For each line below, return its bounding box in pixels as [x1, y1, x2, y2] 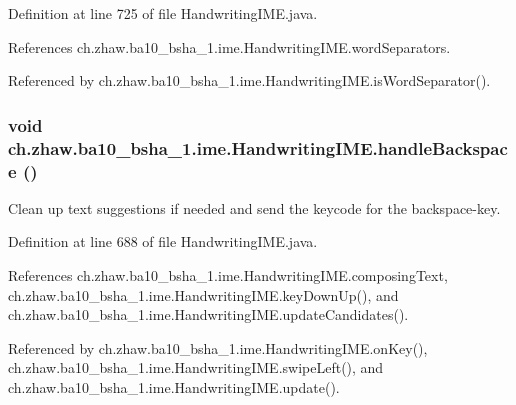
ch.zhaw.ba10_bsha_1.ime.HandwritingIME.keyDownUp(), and [8, 284, 399, 305]
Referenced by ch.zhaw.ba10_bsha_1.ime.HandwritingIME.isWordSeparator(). [8, 70, 491, 91]
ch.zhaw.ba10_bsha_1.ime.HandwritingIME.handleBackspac [8, 135, 508, 160]
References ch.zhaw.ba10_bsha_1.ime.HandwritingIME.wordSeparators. [8, 36, 451, 57]
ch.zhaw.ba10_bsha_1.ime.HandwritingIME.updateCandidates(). [8, 304, 409, 325]
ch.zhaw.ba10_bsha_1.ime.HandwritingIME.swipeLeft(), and [8, 357, 384, 378]
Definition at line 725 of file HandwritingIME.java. [8, 3, 318, 23]
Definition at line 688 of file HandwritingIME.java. [8, 231, 318, 252]
